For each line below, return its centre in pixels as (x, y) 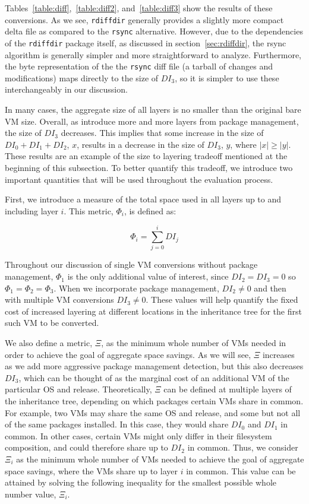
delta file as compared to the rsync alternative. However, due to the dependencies (154, 31)
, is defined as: (150, 210)
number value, (31, 494)
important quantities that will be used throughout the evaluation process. (139, 179)
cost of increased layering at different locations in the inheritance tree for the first (153, 311)
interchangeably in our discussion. (66, 89)
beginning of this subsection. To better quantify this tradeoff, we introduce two (149, 167)
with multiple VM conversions (59, 299)
